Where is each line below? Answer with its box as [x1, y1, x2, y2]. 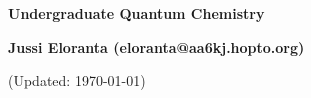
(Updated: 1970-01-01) [8, 70, 146, 91]
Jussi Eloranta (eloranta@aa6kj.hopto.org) [8, 36, 305, 57]
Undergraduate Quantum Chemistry [8, 3, 265, 23]
